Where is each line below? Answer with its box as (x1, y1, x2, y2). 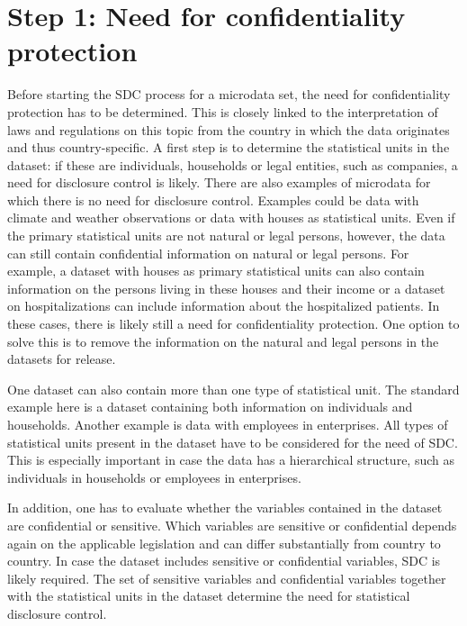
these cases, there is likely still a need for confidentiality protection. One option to (7, 314, 460, 333)
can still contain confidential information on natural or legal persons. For (7, 243, 409, 262)
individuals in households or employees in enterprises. (7, 467, 301, 486)
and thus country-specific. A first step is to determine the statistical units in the (7, 138, 450, 157)
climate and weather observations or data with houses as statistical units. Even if (7, 208, 455, 227)
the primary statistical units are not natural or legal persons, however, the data (7, 226, 445, 245)
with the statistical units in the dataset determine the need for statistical (7, 586, 410, 605)
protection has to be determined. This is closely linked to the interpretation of (7, 102, 438, 121)
